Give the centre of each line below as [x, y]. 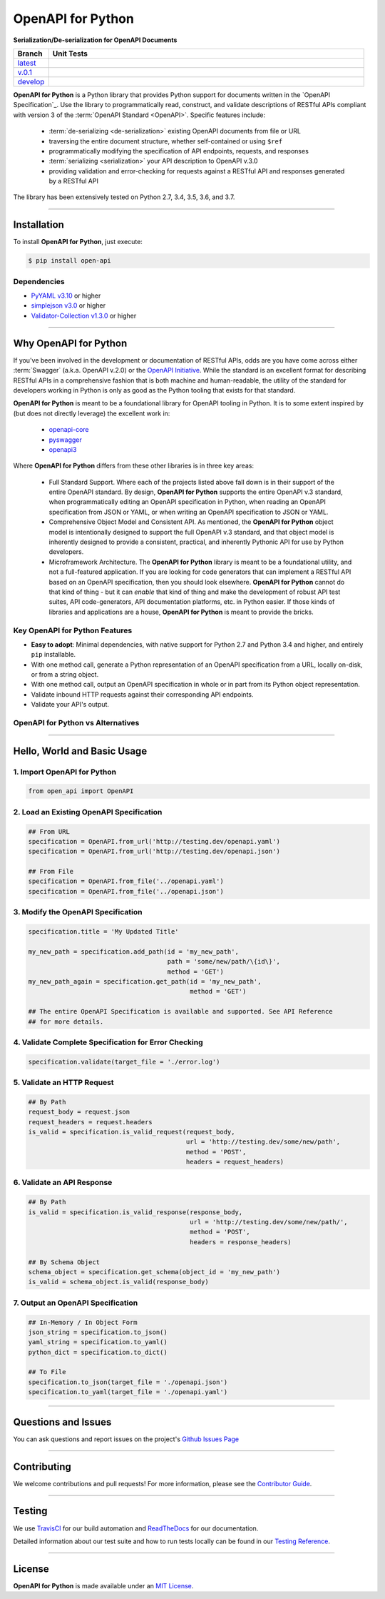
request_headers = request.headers [90, 1122]
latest [27, 63]
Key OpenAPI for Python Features [73, 630]
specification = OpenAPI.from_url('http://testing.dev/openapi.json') [154, 852]
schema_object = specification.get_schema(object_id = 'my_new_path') [154, 1272]
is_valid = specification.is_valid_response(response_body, [135, 1212]
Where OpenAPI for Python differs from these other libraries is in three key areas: [134, 466]
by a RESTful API [74, 181]
